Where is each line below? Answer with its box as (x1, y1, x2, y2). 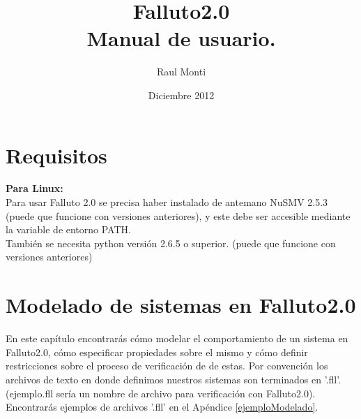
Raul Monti (156, 64, 206, 79)
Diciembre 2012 (148, 87, 215, 102)
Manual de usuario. (86, 24, 276, 52)
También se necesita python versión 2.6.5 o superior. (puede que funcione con (6, 235, 336, 250)
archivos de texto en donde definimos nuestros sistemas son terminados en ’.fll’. (6, 372, 341, 386)
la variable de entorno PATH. (6, 222, 131, 237)
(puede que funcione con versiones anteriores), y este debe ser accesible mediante (6, 208, 351, 223)
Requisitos (6, 140, 107, 169)
